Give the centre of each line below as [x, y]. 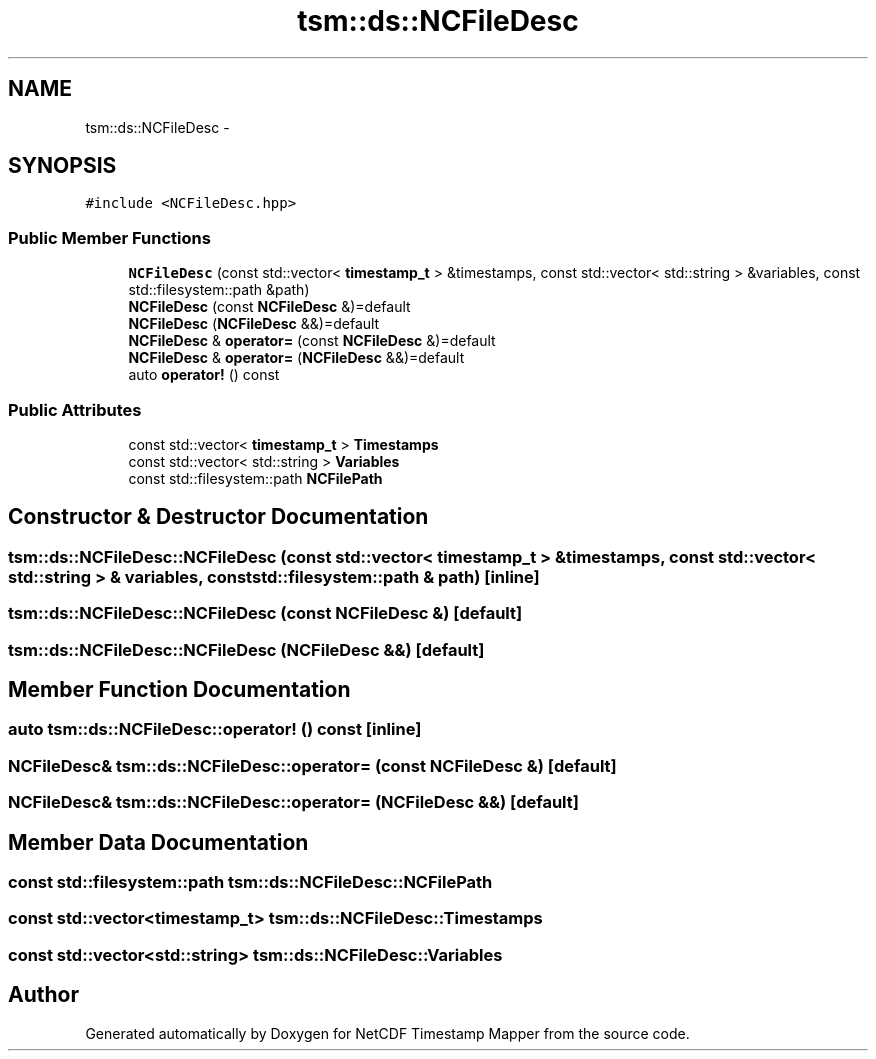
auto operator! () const [204, 375]
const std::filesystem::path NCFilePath [255, 478]
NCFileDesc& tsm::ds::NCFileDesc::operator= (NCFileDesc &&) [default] [293, 802]
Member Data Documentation [158, 842]
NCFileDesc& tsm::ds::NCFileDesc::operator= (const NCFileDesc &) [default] [312, 765]
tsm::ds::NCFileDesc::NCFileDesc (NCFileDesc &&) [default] [246, 649]
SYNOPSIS [62, 166]
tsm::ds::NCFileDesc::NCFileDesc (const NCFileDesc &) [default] [265, 613]
